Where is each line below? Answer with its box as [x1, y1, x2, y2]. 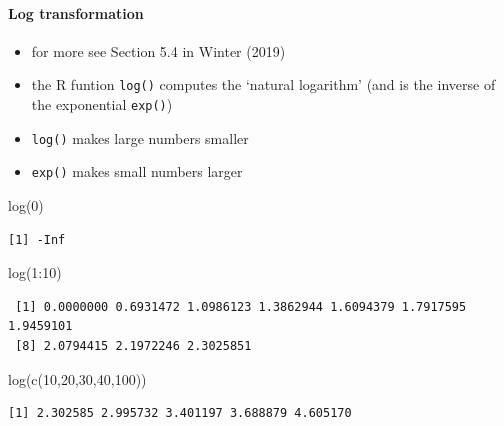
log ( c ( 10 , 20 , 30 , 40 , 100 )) [8, 368, 147, 389]
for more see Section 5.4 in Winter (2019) [31, 40, 286, 61]
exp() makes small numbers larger [31, 161, 243, 182]
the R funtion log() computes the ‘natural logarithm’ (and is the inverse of [31, 74, 496, 95]
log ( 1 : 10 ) [8, 262, 62, 283]
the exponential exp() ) [31, 94, 173, 115]
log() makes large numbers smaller [31, 127, 249, 148]
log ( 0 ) [8, 195, 44, 216]
